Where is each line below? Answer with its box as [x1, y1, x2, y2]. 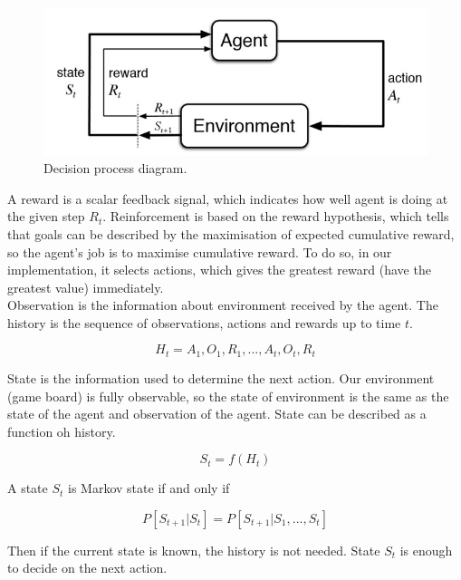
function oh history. [7, 421, 116, 440]
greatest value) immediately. [7, 277, 164, 296]
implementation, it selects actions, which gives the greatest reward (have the [7, 260, 431, 279]
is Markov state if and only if [68, 478, 230, 498]
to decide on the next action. [7, 558, 168, 577]
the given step [7, 207, 85, 226]
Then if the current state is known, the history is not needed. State [7, 540, 380, 559]
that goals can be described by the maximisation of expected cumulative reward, [7, 224, 455, 243]
